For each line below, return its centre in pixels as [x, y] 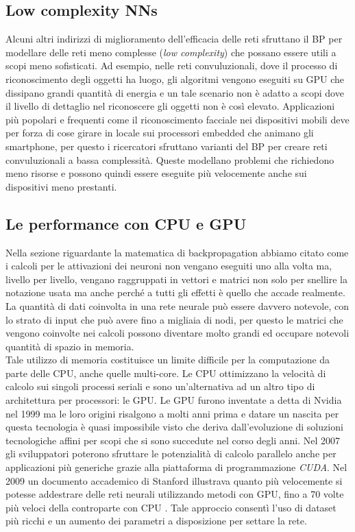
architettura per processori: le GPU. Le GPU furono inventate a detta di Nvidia [174, 400]
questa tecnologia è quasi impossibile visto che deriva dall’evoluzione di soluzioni [174, 427]
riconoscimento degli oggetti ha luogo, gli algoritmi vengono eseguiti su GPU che [175, 78]
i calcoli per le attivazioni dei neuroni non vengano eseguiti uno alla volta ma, [169, 266]
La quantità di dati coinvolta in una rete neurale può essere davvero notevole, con [177, 305]
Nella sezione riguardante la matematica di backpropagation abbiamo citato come [177, 252]
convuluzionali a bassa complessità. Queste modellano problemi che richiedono [170, 159]
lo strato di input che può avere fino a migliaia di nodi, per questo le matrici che [174, 319]
